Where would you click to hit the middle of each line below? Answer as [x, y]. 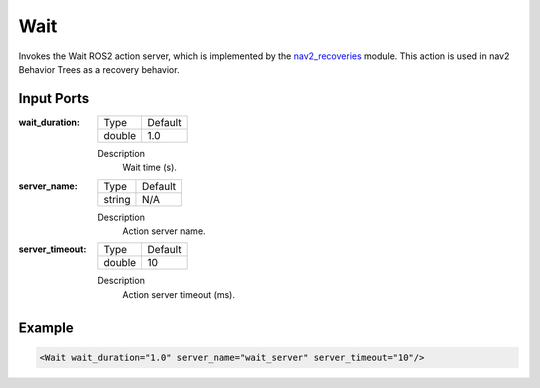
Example [46, 327]
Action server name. [164, 231]
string [117, 199]
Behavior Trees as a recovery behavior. [99, 69]
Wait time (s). [149, 167]
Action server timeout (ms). [178, 294]
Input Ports [54, 98]
